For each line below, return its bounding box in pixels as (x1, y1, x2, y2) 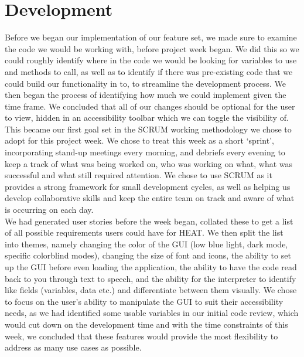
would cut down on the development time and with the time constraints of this (5, 318, 288, 330)
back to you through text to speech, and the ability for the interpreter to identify (5, 272, 296, 284)
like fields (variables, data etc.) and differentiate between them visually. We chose (5, 284, 297, 296)
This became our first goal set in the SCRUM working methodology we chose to (5, 123, 292, 135)
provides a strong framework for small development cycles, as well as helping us (5, 180, 291, 192)
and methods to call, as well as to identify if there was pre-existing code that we (5, 65, 293, 77)
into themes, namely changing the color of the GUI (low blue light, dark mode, (5, 237, 288, 250)
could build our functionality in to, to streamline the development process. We (5, 77, 286, 89)
